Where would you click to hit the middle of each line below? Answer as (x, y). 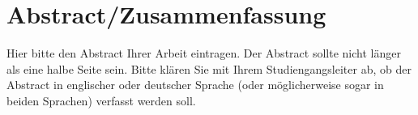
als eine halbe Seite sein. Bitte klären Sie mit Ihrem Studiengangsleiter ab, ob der (209, 68)
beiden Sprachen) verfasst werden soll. (101, 100)
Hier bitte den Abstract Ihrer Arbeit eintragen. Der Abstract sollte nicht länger (204, 53)
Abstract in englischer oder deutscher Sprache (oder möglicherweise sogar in (195, 85)
